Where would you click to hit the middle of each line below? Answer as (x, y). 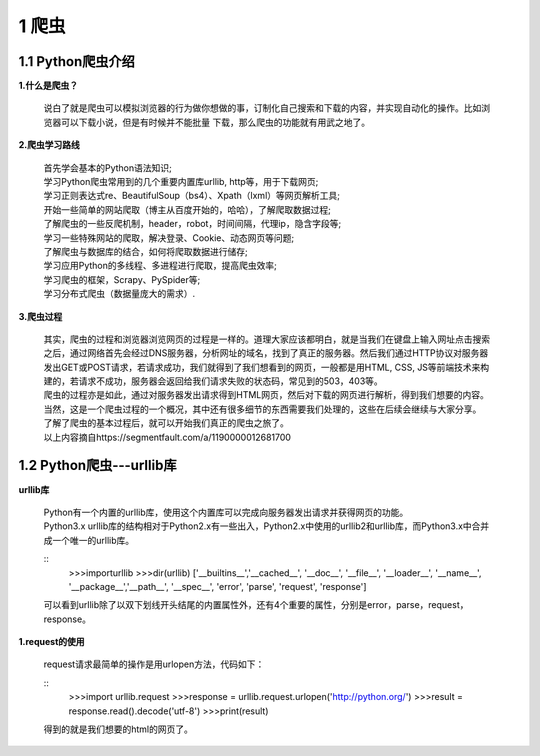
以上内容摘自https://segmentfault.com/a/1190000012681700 (167, 437)
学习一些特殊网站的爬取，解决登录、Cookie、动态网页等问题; (169, 237)
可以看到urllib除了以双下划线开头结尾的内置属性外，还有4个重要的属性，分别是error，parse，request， (256, 605)
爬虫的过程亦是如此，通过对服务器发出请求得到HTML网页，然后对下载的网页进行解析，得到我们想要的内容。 (266, 395)
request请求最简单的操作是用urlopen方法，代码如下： (154, 664)
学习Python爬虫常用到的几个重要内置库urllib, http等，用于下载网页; (181, 182)
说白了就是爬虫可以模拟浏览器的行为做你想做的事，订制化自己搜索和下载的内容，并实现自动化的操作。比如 (262, 108)
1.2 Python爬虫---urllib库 (97, 465)
